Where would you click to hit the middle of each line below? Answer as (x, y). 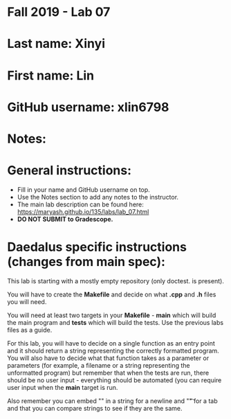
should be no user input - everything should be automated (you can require (114, 380)
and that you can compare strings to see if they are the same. (95, 408)
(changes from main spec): (86, 262)
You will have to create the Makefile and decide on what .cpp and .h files (112, 294)
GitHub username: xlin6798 (88, 107)
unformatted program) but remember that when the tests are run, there (108, 373)
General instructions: (70, 171)
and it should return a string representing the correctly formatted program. (113, 350)
